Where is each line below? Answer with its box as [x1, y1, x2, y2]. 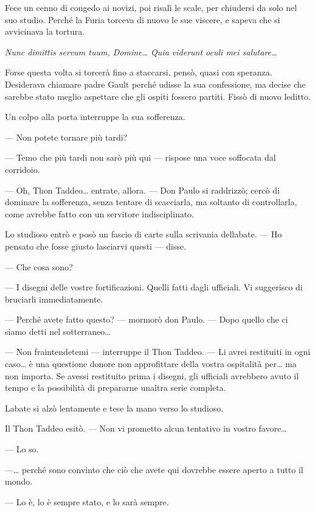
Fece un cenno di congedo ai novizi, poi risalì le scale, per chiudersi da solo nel [5, 1, 297, 13]
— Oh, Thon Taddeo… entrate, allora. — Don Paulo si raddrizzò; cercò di [5, 183, 280, 196]
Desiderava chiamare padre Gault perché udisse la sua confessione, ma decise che [5, 77, 306, 90]
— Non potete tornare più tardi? [5, 130, 128, 143]
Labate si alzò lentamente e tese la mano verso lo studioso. [5, 401, 224, 414]
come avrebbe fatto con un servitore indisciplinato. [5, 207, 195, 220]
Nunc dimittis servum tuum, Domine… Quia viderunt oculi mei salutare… [5, 45, 277, 58]
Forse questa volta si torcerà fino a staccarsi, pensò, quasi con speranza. [5, 66, 272, 79]
